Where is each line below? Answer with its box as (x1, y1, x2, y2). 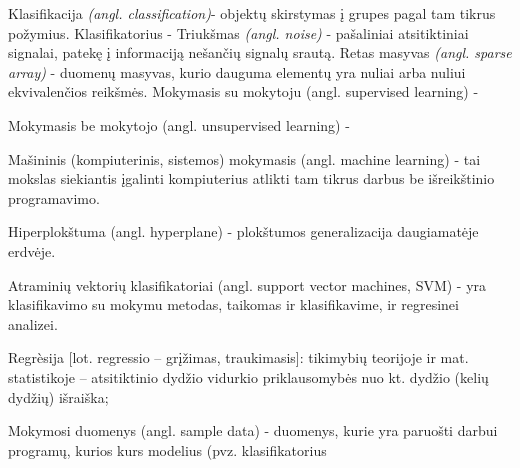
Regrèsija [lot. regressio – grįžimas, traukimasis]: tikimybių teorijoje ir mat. (8, 347, 469, 368)
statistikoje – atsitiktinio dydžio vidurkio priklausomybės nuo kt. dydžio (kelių (8, 366, 489, 387)
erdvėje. (8, 240, 56, 261)
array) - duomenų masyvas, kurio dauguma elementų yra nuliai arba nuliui (8, 61, 466, 82)
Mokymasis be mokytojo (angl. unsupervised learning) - (8, 114, 350, 135)
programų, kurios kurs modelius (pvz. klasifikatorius (8, 439, 327, 460)
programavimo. (8, 187, 100, 208)
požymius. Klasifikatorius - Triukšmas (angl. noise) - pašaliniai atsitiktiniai (8, 22, 469, 43)
